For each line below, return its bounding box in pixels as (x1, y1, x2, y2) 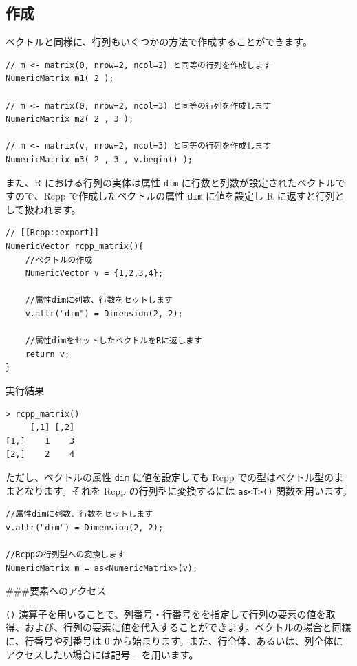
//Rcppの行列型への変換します (6, 550, 125, 560)
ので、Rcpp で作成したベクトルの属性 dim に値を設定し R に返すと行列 (14, 189, 335, 203)
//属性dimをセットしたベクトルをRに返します (25, 336, 202, 346)
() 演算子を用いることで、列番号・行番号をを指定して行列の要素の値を (6, 606, 326, 621)
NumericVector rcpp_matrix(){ (6, 241, 144, 252)
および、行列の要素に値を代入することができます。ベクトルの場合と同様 (24, 620, 351, 634)
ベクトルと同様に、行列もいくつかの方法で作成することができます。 (6, 34, 312, 49)
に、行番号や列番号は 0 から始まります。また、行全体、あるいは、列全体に (6, 634, 343, 648)
